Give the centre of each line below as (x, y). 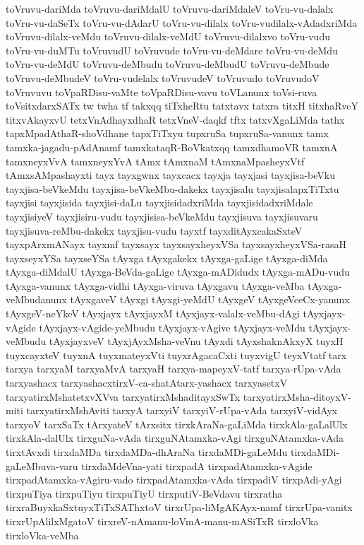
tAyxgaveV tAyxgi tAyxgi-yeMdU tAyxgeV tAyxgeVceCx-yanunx (210, 299)
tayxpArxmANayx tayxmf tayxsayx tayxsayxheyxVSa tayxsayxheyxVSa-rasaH (176, 244)
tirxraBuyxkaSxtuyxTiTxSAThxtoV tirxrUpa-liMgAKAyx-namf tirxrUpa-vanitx (179, 507)
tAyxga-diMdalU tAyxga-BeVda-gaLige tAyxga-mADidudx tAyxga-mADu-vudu (178, 272)
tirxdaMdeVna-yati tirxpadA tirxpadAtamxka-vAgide (197, 465)
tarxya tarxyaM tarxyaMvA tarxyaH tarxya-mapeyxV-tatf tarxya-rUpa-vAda (174, 369)
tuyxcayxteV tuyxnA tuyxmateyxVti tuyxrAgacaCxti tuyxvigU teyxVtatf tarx (176, 354)
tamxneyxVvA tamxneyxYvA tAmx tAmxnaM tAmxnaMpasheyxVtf (155, 161)
